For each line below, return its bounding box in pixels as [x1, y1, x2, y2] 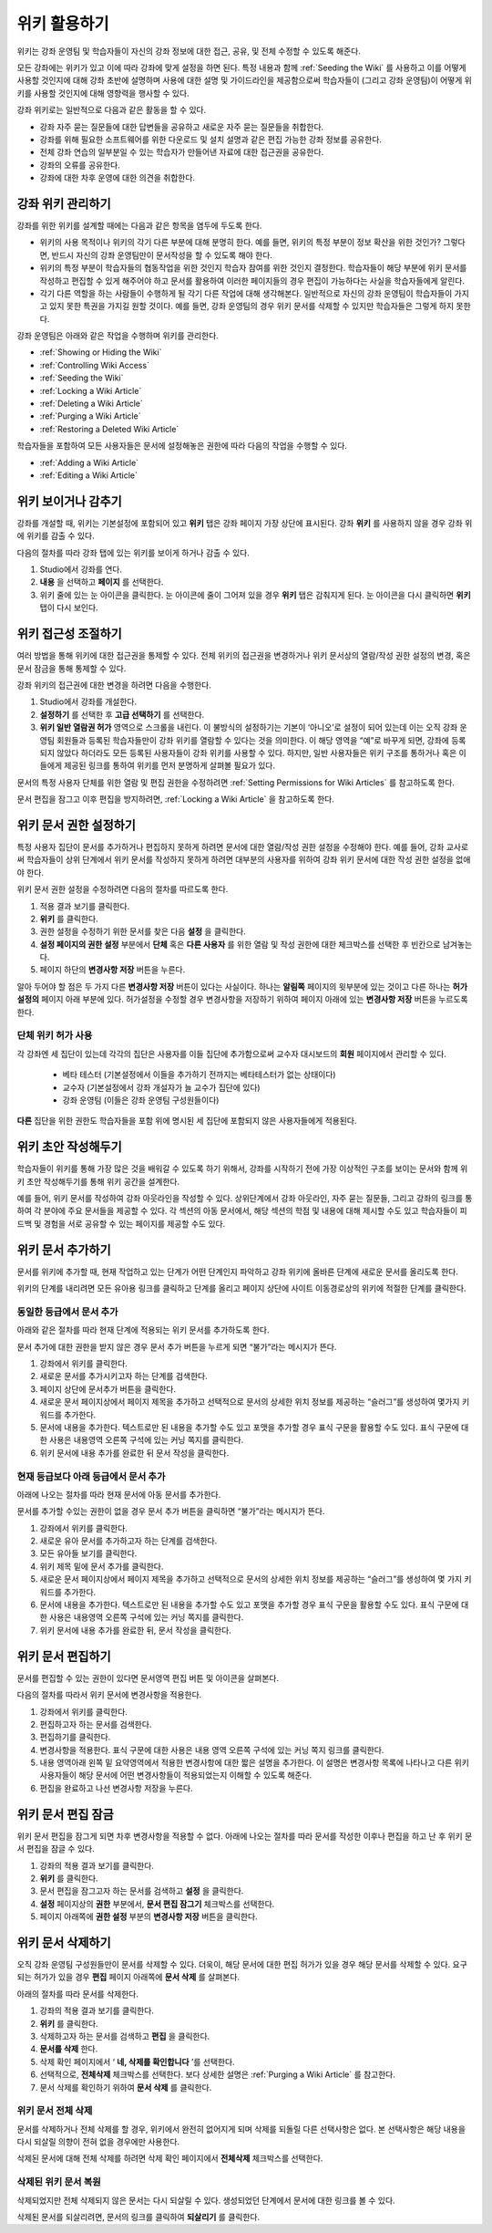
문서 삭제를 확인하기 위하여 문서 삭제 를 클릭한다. [39, 2082, 212, 2093]
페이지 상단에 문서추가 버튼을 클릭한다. [39, 1383, 177, 1395]
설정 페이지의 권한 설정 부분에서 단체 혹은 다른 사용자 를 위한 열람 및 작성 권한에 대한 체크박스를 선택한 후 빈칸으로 [39, 939, 441, 950]
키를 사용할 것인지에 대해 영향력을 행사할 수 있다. [16, 88, 190, 99]
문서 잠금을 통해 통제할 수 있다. [16, 662, 127, 674]
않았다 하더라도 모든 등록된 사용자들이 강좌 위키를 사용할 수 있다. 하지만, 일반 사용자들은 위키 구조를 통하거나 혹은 [56, 747, 457, 758]
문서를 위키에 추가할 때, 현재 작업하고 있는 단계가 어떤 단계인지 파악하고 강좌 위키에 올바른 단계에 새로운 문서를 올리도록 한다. [16, 1266, 459, 1277]
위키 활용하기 [16, 14, 109, 34]
